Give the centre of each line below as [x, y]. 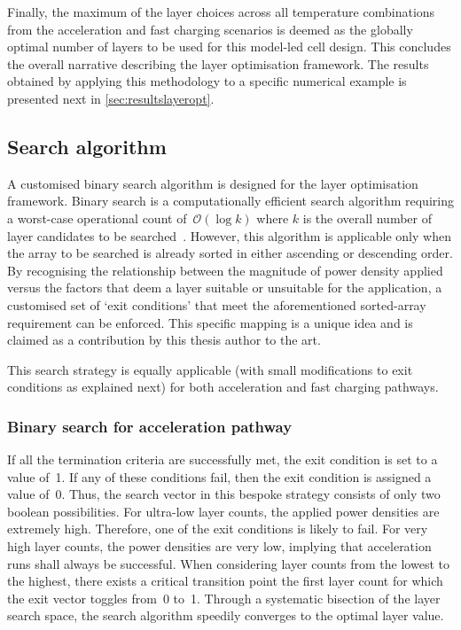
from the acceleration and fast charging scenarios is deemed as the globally [210, 29]
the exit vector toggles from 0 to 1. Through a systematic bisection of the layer [224, 598]
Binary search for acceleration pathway [150, 426]
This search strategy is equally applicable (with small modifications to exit [210, 369]
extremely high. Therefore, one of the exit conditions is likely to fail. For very [218, 529]
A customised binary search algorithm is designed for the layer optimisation [213, 183]
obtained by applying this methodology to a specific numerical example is [207, 81]
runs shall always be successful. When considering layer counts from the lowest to [228, 563]
